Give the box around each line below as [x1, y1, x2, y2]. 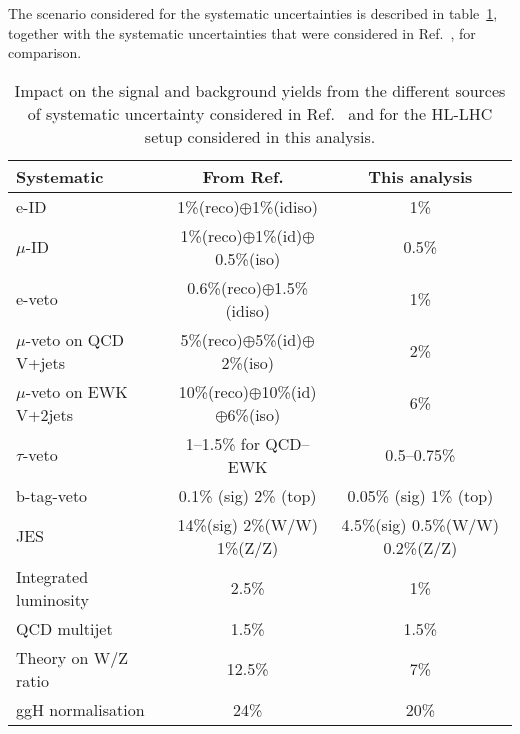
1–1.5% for [185, 431, 261, 455]
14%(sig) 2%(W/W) [177, 512, 318, 536]
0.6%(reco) [187, 275, 262, 299]
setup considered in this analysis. [144, 124, 376, 148]
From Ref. [202, 164, 284, 188]
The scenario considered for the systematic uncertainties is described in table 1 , [8, 3, 498, 23]
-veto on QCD [25, 327, 125, 351]
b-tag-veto [16, 483, 88, 507]
